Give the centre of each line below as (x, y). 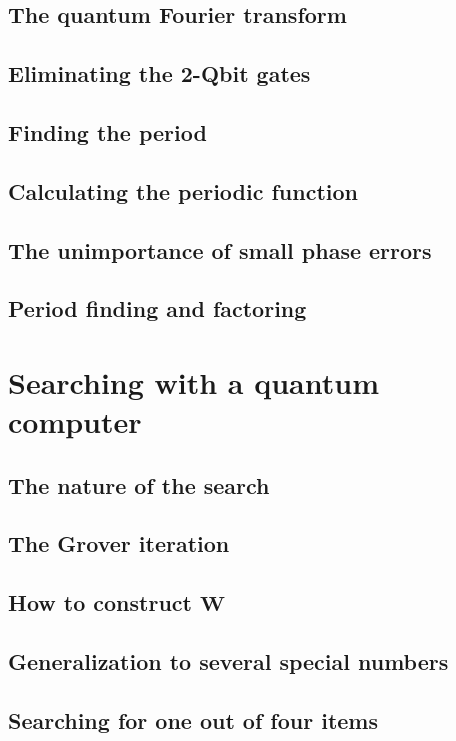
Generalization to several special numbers (228, 660)
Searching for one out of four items (193, 719)
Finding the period (107, 131)
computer (75, 421)
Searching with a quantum (194, 381)
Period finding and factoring (157, 308)
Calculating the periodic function (183, 190)
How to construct (100, 602)
